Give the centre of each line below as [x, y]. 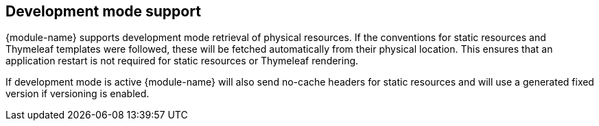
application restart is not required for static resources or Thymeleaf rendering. [182, 61]
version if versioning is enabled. [78, 94]
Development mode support [103, 11]
